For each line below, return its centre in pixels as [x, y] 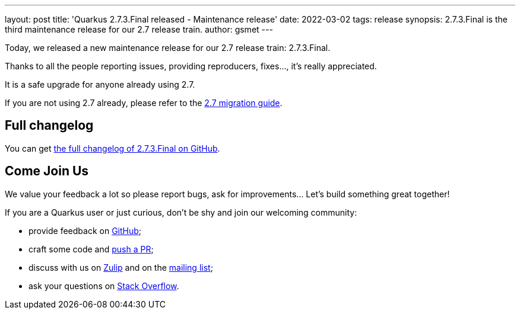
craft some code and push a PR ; [91, 249]
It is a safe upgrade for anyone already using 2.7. [100, 84]
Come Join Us [47, 171]
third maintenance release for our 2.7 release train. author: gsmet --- [139, 29]
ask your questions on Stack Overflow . [104, 286]
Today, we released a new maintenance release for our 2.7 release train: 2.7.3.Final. [168, 48]
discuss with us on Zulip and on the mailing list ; [121, 267]
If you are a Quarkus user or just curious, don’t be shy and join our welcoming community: [181, 212]
